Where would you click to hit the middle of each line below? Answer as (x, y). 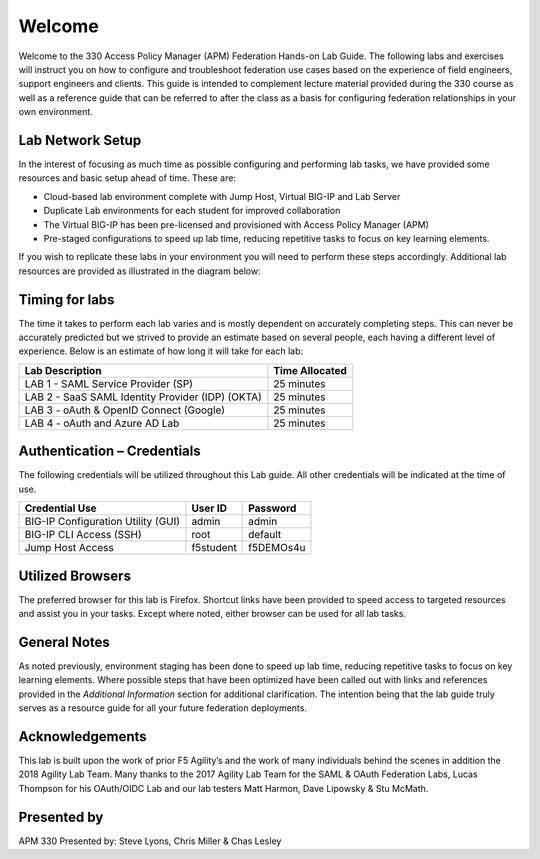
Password (272, 508)
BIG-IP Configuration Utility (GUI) (102, 522)
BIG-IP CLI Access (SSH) (83, 535)
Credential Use (60, 508)
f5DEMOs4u (277, 548)
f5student (214, 548)
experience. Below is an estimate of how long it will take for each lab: (161, 351)
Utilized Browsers (75, 575)
